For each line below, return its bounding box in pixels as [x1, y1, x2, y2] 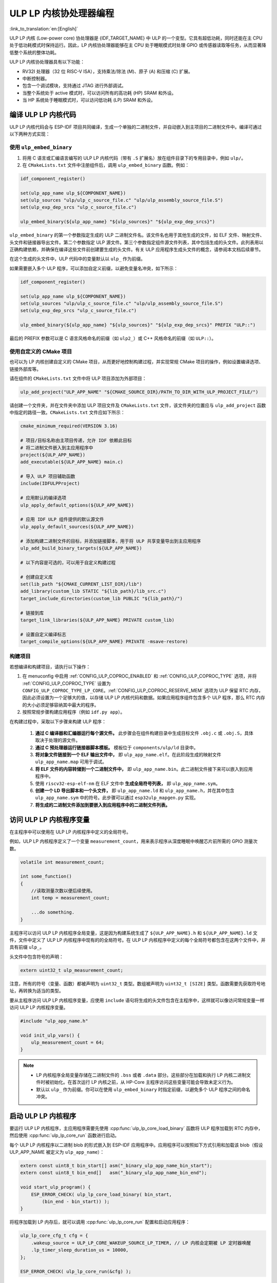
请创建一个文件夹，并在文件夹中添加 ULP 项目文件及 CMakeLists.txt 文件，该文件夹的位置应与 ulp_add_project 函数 [9, 402, 266, 408]
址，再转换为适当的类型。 [9, 988, 64, 994]
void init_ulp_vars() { [20, 1032, 81, 1038]
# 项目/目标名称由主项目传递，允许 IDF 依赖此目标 [20, 438, 132, 443]
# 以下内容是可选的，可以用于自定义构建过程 [20, 559, 116, 566]
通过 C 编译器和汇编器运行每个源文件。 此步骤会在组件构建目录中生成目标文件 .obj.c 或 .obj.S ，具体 [35, 730, 253, 736]
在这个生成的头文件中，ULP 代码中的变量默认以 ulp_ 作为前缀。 [9, 256, 146, 262]
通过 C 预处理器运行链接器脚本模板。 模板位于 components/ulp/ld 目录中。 [35, 744, 199, 750]
